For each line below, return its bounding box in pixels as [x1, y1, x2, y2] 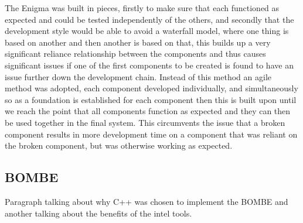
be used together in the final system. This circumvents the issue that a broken [5, 116, 285, 128]
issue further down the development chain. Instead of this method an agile [5, 70, 271, 83]
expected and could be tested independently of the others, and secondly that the [5, 13, 294, 25]
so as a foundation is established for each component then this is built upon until [5, 93, 297, 105]
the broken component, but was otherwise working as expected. [5, 139, 233, 152]
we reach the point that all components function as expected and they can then [5, 105, 291, 117]
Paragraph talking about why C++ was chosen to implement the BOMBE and [5, 195, 288, 207]
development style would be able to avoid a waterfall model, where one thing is [5, 25, 289, 37]
